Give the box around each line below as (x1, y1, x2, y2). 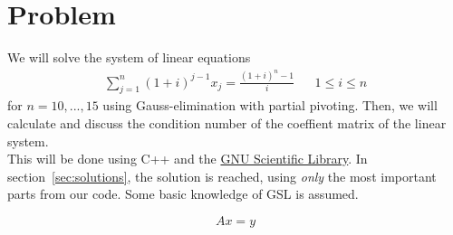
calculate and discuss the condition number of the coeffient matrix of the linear (7, 114, 447, 133)
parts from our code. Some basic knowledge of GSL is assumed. (7, 184, 359, 203)
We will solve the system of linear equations (7, 48, 251, 67)
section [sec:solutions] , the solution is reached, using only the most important (7, 166, 437, 185)
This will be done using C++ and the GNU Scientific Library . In (7, 149, 368, 168)
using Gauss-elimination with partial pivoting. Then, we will (102, 96, 438, 115)
